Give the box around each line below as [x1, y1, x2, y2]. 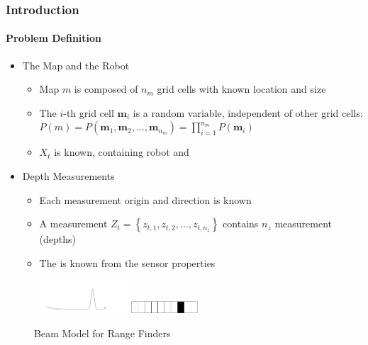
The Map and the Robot [22, 57, 130, 72]
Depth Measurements [22, 169, 115, 183]
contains [223, 216, 259, 231]
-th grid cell [63, 105, 114, 120]
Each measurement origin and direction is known [39, 192, 252, 207]
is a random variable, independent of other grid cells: [133, 105, 363, 120]
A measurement [39, 216, 108, 231]
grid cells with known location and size [157, 81, 326, 96]
